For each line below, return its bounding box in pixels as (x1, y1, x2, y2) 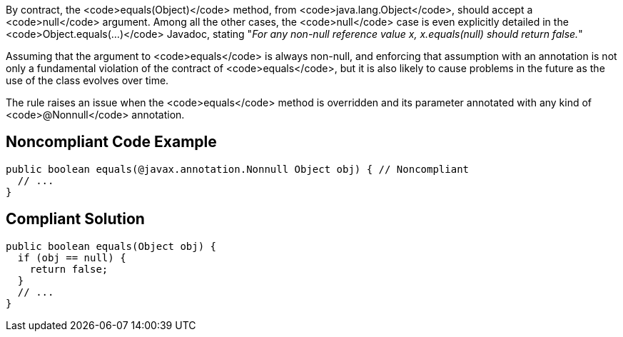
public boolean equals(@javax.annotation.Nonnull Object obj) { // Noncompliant (6, 163, 470, 175)
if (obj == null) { (17, 251, 126, 263)
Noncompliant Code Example (6, 133, 217, 151)
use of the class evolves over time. (6, 74, 169, 86)
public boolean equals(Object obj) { (6, 240, 217, 252)
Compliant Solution (6, 210, 145, 228)
